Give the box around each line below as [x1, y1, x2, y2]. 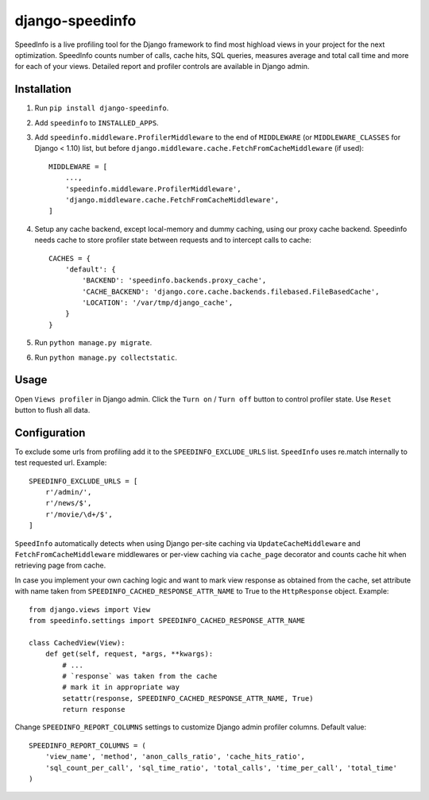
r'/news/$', [44, 498, 92, 508]
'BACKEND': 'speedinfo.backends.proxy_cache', [82, 276, 267, 285]
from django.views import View [29, 605, 151, 614]
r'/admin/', [44, 488, 92, 497]
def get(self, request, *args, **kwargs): [44, 649, 214, 659]
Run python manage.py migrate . [34, 338, 153, 348]
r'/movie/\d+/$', [44, 510, 113, 519]
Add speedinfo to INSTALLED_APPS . [34, 117, 159, 127]
